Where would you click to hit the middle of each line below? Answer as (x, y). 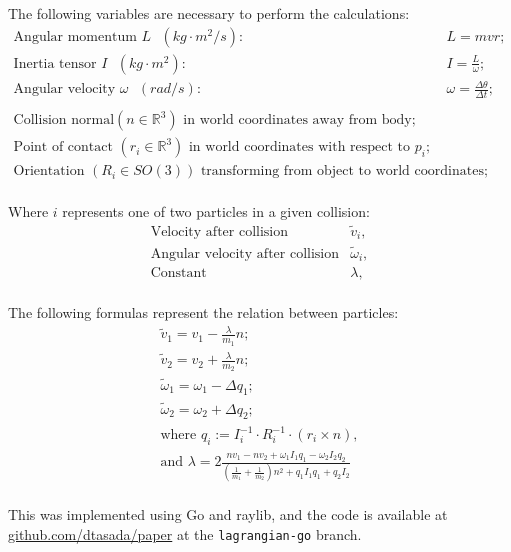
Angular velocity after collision (245, 253)
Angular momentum (75, 36)
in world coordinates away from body (297, 120)
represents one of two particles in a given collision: (216, 211)
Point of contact (63, 147)
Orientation (49, 171)
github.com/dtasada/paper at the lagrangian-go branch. (185, 534)
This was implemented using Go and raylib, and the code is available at (228, 514)
